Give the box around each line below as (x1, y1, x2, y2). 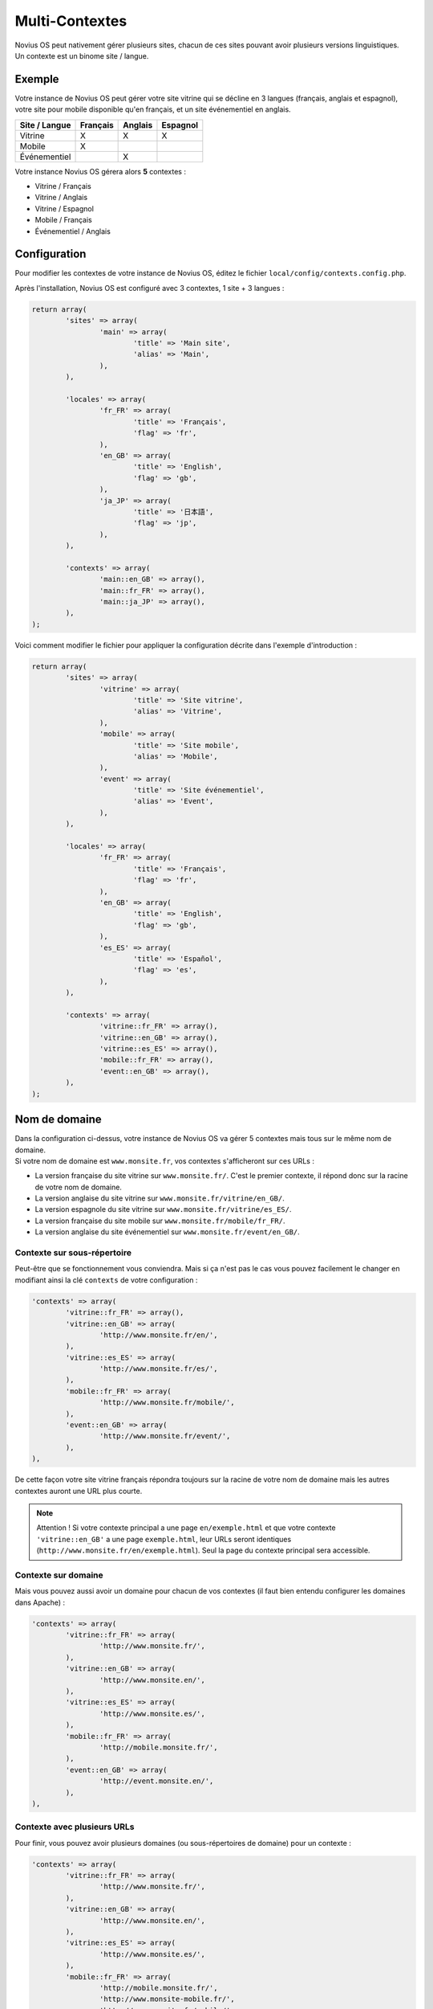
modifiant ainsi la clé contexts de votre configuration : (14, 1275, 198, 1285)
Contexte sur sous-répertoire (14, 1247, 132, 1258)
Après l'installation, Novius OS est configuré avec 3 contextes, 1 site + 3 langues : (14, 283, 285, 293)
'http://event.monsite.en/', (99, 1777, 214, 1786)
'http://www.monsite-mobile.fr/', (99, 1995, 236, 2004)
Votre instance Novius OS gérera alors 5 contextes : (14, 166, 186, 176)
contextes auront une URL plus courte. (14, 1486, 143, 1495)
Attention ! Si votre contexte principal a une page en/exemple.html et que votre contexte (36, 1523, 336, 1532)
